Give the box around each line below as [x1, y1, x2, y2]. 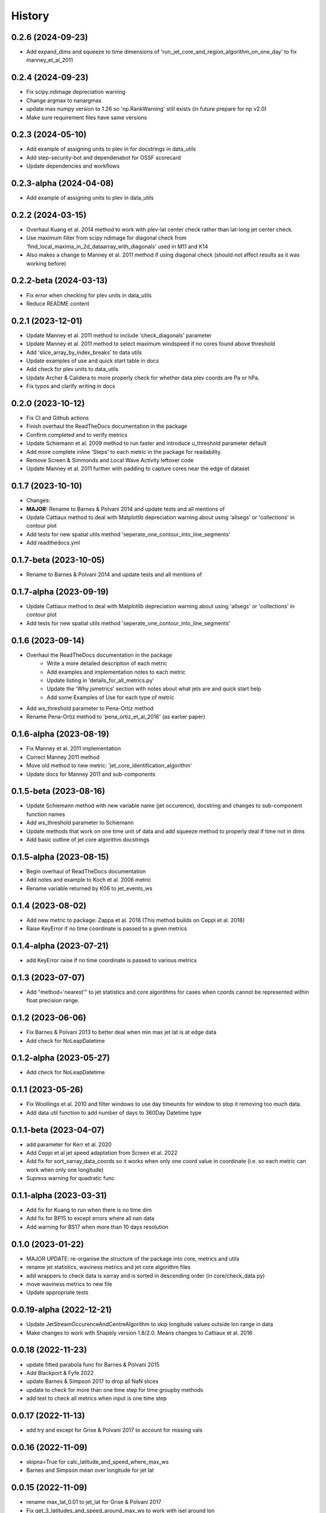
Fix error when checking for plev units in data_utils [26, 291, 152, 299]
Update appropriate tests [26, 1289, 89, 1296]
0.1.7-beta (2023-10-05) [11, 555, 105, 565]
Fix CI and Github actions [26, 415, 89, 422]
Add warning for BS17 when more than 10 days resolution [26, 1223, 169, 1230]
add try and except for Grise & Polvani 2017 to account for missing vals [26, 1426, 203, 1434]
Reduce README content [26, 300, 90, 307]
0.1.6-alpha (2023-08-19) [11, 729, 110, 740]
